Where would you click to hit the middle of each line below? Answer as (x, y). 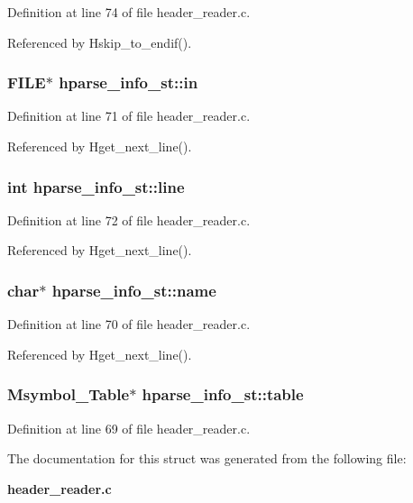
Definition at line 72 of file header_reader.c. (129, 219)
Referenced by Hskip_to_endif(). (100, 42)
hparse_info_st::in (128, 82)
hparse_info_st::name (134, 290)
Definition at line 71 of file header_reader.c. (129, 116)
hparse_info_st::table (223, 394)
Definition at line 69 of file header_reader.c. (129, 428)
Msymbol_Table (69, 394)
